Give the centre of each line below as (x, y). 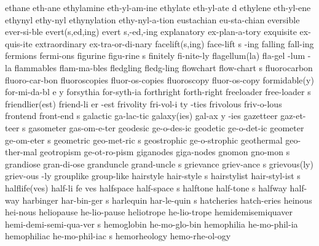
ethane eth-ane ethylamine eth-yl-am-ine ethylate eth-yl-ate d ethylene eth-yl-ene (158, 7)
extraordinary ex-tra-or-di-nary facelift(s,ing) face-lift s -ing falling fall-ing (175, 43)
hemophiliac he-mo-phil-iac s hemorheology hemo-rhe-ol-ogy (118, 236)
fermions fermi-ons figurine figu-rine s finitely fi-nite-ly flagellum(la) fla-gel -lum (155, 56)
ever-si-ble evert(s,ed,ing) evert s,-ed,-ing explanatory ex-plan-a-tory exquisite (151, 32)
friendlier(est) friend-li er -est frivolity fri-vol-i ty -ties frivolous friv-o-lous (144, 103)
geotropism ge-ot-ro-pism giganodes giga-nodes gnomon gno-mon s (165, 152)
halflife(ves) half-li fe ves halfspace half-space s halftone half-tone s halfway (146, 187)
